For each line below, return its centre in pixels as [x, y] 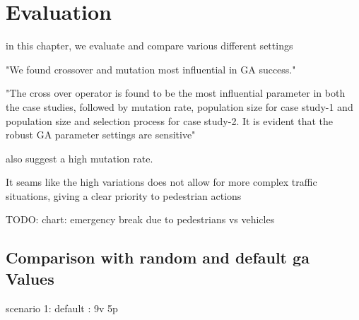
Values [30, 278]
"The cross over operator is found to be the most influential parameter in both [176, 93]
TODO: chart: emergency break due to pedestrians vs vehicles [140, 219]
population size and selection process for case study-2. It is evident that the [169, 120]
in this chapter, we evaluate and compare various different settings [149, 46]
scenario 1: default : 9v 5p [62, 308]
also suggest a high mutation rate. [80, 158]
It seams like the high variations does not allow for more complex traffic [161, 182]
